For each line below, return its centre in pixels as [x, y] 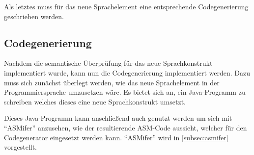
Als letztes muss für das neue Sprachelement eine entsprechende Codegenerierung [126, 6]
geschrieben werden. [34, 16]
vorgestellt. [21, 147]
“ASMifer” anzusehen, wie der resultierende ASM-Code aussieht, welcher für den [126, 127]
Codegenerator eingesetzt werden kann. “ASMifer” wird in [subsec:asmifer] [116, 137]
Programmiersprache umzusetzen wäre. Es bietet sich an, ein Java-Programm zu [125, 92]
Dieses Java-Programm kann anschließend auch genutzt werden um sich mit [118, 118]
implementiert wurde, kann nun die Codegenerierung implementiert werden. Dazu [127, 72]
